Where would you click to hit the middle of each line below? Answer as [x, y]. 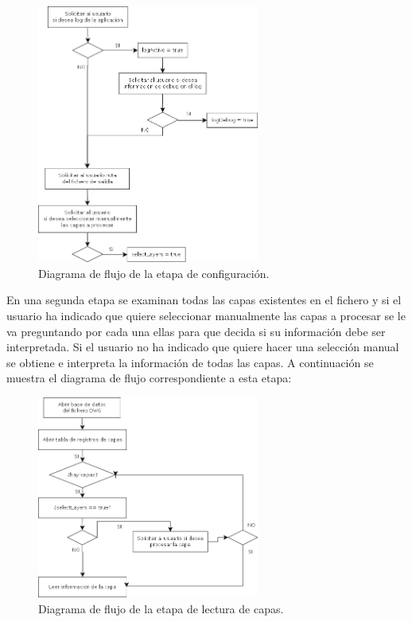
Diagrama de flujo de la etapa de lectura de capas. [161, 608]
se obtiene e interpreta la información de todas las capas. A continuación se [190, 362]
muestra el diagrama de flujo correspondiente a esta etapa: [149, 378]
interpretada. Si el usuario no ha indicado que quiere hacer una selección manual [203, 347]
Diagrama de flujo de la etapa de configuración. [154, 273]
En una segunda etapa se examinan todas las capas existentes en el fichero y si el [204, 300]
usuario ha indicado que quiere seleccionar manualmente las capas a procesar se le [206, 316]
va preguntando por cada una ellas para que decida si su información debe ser [196, 331]
